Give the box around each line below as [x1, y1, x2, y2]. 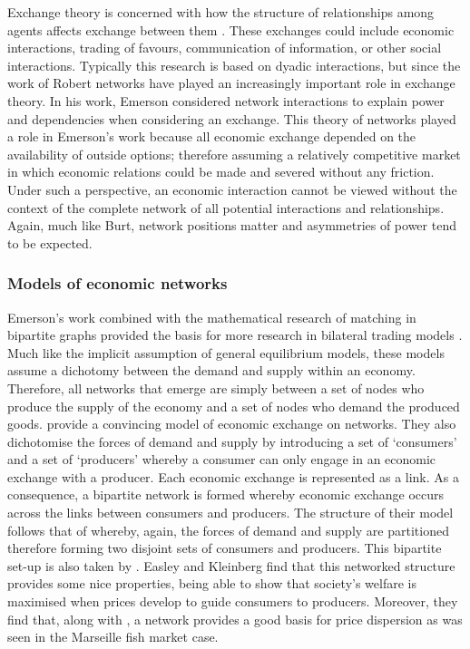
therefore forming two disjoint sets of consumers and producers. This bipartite [7, 538, 442, 557]
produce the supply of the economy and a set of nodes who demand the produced [7, 396, 460, 415]
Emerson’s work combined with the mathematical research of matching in [7, 307, 416, 326]
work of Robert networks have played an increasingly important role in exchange [7, 73, 455, 92]
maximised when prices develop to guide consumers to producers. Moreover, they [7, 592, 458, 611]
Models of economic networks [7, 272, 228, 295]
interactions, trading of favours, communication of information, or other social [7, 38, 442, 57]
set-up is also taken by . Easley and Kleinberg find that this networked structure [7, 556, 455, 575]
